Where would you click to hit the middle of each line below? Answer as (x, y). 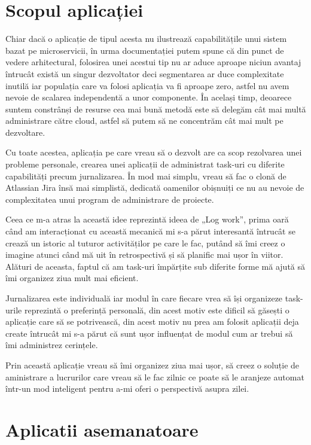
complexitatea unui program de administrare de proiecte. (110, 199)
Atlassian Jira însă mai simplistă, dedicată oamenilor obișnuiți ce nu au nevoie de (155, 188)
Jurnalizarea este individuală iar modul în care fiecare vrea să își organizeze (144, 298)
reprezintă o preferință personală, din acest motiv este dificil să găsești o (157, 310)
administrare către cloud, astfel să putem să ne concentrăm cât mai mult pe (144, 121)
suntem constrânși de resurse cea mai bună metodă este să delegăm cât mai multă (156, 109)
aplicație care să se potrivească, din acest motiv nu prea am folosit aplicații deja (152, 321)
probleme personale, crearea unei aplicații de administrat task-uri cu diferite (145, 164)
